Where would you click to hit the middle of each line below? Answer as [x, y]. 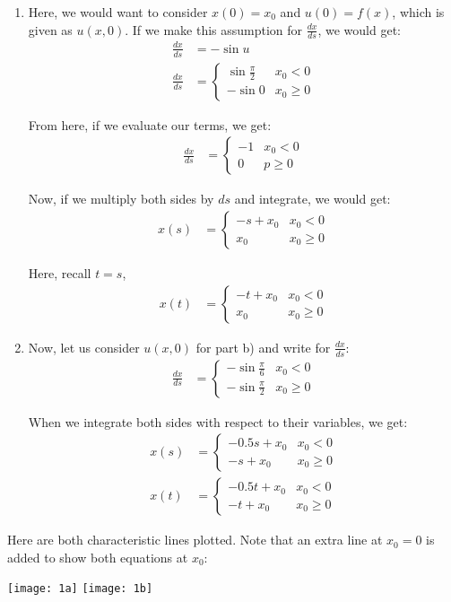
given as [50, 29]
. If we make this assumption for [214, 29]
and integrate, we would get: [312, 199]
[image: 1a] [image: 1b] [80, 589]
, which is [418, 12]
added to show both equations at [98, 557]
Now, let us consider [84, 347]
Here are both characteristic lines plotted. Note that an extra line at [195, 540]
